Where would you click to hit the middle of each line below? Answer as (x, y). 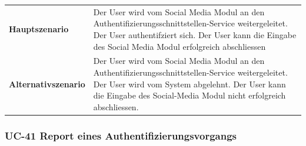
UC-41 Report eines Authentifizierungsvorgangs (121, 135)
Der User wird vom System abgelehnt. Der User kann (189, 84)
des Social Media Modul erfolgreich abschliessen (179, 46)
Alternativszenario (47, 84)
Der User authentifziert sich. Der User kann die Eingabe (195, 34)
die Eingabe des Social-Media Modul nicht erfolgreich (189, 95)
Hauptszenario (39, 29)
